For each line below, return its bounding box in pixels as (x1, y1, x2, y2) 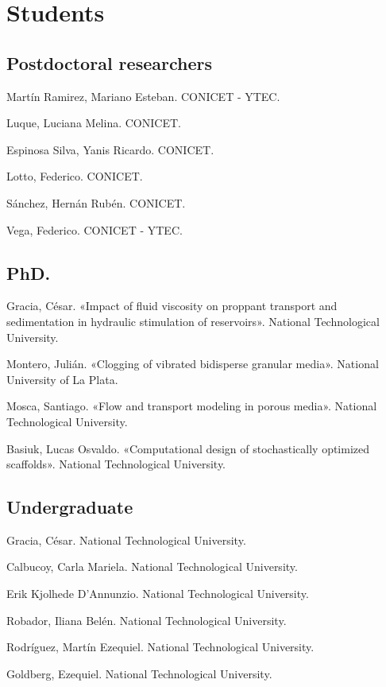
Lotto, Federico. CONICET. (6, 168, 143, 184)
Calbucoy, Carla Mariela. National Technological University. (6, 558, 298, 575)
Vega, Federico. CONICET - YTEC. (6, 221, 183, 238)
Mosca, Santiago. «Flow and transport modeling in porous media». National (6, 398, 377, 414)
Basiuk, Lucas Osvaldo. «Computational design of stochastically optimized (6, 440, 370, 456)
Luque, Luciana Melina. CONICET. (6, 114, 181, 131)
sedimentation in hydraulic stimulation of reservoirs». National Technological (6, 312, 380, 329)
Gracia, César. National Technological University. (6, 531, 246, 548)
